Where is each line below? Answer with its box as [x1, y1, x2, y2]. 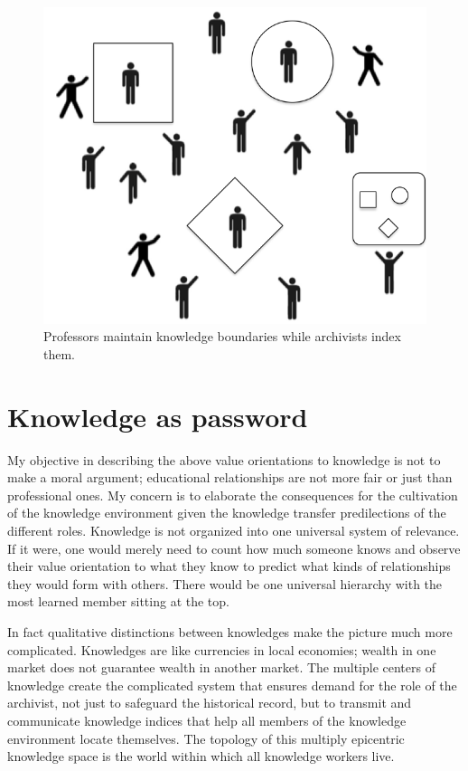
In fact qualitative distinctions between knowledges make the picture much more [7, 623, 453, 642]
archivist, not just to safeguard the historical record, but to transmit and [7, 693, 412, 712]
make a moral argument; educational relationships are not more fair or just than [7, 468, 453, 487]
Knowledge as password [7, 397, 308, 434]
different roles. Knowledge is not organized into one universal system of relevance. [7, 521, 460, 540]
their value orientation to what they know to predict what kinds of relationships [7, 557, 451, 576]
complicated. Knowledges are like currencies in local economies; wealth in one [7, 640, 436, 659]
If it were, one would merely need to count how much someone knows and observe [7, 538, 461, 557]
